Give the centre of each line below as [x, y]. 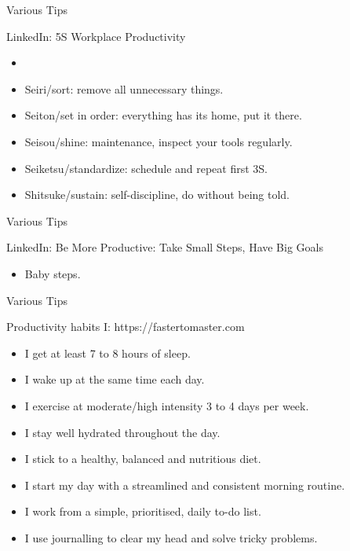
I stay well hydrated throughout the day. [122, 432]
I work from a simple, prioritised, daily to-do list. [143, 511]
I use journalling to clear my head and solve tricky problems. [171, 537]
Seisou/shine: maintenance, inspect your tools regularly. [159, 141]
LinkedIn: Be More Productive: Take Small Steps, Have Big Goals [165, 247]
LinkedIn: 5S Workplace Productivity [96, 36]
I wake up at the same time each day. [115, 379]
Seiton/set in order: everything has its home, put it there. [163, 115]
